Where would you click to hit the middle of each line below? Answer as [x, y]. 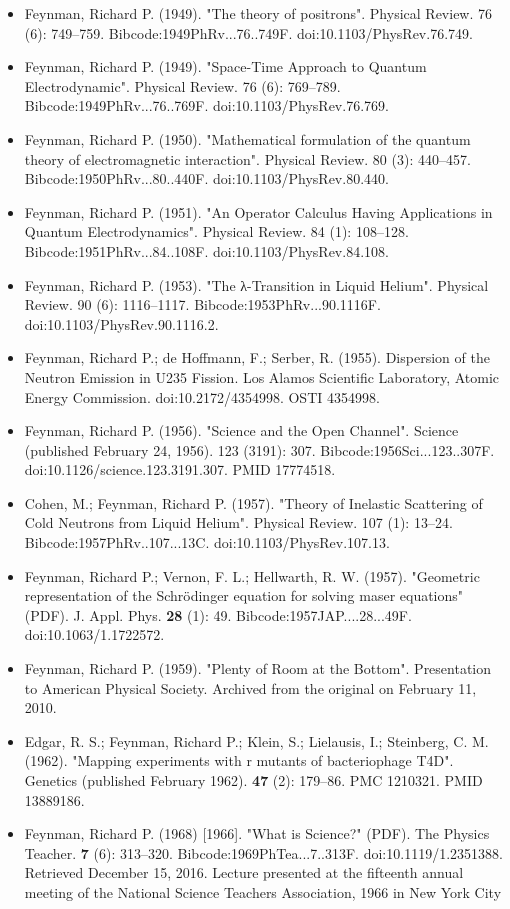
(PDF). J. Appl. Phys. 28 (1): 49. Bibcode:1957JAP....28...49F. [218, 614]
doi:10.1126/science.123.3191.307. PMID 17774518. [180, 469]
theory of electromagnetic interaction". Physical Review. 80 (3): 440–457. [247, 158]
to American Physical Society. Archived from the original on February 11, [250, 687]
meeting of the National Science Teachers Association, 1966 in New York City [263, 891]
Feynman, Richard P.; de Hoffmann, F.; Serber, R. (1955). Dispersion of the [257, 357]
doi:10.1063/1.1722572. [94, 634]
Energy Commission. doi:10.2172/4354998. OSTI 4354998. [202, 396]
